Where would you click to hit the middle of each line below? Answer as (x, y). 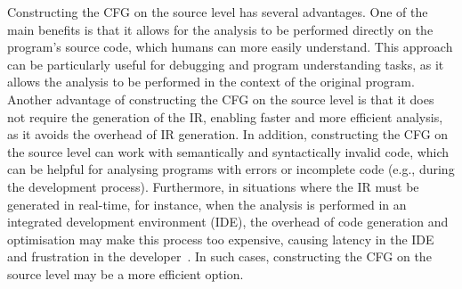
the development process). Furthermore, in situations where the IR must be (213, 186)
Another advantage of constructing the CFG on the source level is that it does (221, 99)
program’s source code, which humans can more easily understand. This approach (230, 47)
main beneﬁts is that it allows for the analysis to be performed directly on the (220, 29)
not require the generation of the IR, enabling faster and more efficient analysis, (225, 116)
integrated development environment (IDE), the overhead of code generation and (228, 222)
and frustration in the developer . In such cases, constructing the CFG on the (219, 256)
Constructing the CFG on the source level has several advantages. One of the (218, 12)
